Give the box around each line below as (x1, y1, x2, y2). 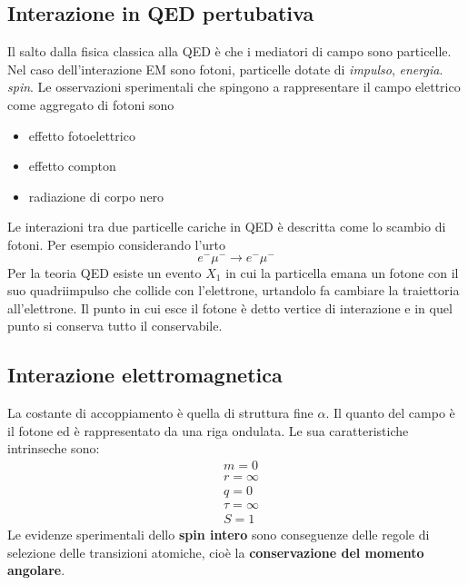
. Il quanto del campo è (325, 403, 455, 422)
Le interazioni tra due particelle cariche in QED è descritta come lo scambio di (7, 217, 446, 236)
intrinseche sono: (7, 439, 100, 458)
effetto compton (28, 156, 116, 175)
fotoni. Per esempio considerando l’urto (7, 234, 226, 253)
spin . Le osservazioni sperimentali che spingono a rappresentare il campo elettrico (7, 77, 461, 96)
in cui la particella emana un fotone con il (225, 263, 459, 282)
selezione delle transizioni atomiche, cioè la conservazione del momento (7, 542, 424, 561)
